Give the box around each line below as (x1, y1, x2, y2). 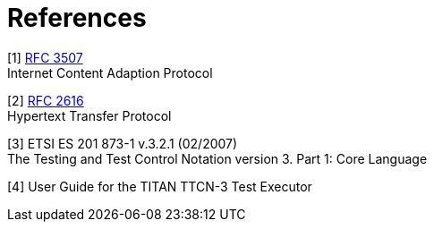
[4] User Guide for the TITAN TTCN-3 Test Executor (7, 178, 312, 194)
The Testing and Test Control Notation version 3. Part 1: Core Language (7, 150, 428, 166)
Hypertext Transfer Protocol (7, 107, 172, 123)
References (7, 3, 147, 33)
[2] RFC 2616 (7, 92, 84, 108)
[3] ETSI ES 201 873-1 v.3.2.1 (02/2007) (7, 135, 238, 151)
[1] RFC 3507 (7, 49, 83, 65)
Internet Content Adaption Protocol (7, 64, 213, 81)
